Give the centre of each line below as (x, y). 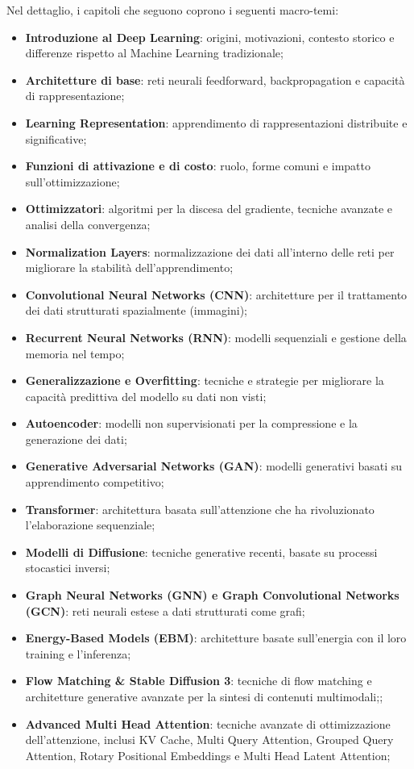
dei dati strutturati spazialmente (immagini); (136, 310)
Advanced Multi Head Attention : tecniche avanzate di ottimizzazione (208, 723)
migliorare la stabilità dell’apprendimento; (129, 267)
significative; (56, 138)
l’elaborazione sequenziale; (90, 525)
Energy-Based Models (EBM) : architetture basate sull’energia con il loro (216, 638)
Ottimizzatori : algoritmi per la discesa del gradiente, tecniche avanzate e (209, 209)
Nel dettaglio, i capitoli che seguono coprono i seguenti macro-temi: (173, 10)
